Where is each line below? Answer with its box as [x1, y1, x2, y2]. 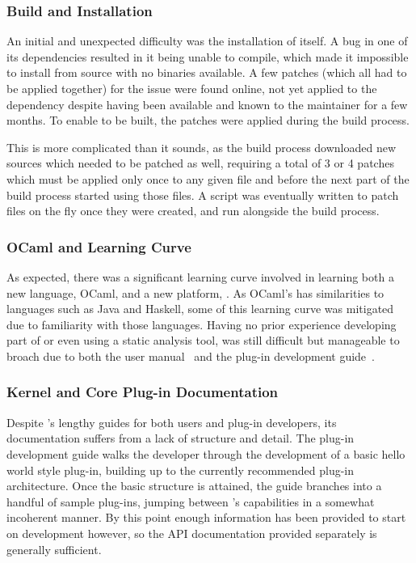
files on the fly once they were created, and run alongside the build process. [6, 202, 380, 219]
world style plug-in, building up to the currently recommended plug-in [6, 461, 355, 478]
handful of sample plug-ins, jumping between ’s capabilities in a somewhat [6, 493, 375, 510]
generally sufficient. [6, 540, 102, 557]
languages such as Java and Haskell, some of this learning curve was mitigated [6, 300, 394, 317]
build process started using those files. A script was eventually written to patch [6, 186, 399, 203]
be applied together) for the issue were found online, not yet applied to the [6, 80, 377, 96]
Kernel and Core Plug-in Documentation [6, 382, 279, 402]
